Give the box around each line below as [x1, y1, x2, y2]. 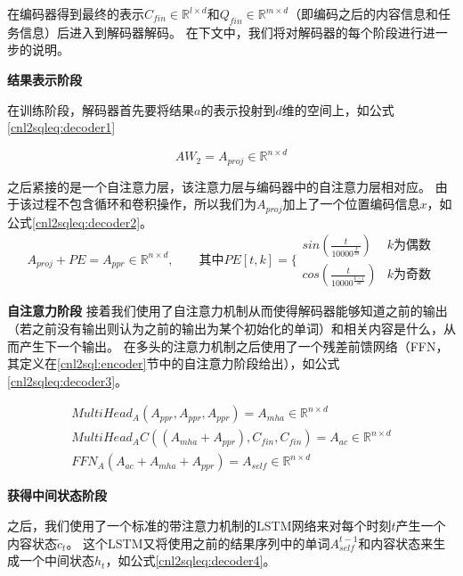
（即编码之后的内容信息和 [288, 4, 439, 22]
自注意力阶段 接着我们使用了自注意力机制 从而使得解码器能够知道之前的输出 [7, 301, 448, 320]
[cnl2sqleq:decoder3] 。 [7, 371, 128, 390]
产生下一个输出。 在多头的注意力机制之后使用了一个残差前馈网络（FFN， [19, 336, 449, 355]
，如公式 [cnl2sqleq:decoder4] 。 [105, 551, 276, 570]
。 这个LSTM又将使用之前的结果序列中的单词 [66, 533, 330, 552]
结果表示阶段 [7, 70, 82, 88]
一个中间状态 [19, 551, 94, 570]
